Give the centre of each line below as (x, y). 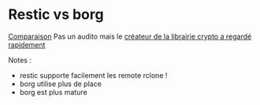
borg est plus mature (54, 92)
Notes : (20, 60)
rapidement (27, 44)
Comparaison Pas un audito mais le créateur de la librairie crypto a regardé (130, 36)
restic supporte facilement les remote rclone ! (93, 75)
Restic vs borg (56, 15)
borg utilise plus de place (61, 84)
